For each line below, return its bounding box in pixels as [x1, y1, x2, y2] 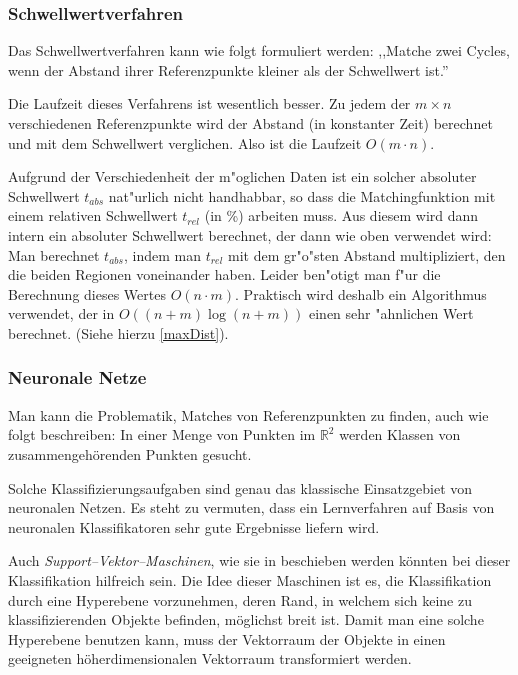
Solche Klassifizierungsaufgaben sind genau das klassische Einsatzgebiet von [8, 477, 473, 498]
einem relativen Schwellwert [8, 205, 178, 226]
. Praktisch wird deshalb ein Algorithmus [235, 283, 487, 304]
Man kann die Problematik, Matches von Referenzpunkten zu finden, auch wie [8, 404, 489, 425]
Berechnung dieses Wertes [8, 283, 166, 304]
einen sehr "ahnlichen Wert [308, 303, 474, 324]
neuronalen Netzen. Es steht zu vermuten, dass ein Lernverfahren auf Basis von [8, 497, 495, 518]
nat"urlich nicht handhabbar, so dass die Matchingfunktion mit [108, 185, 496, 206]
